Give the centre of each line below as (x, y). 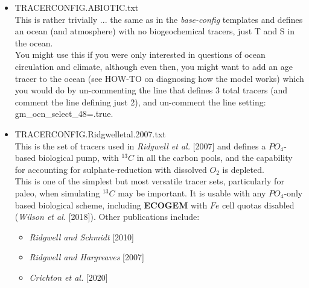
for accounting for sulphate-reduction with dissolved (111, 169)
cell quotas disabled (258, 205)
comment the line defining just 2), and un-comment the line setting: (140, 102)
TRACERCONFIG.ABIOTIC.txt (77, 7)
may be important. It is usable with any (192, 193)
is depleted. (243, 169)
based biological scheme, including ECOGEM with (111, 205)
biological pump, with (78, 158)
